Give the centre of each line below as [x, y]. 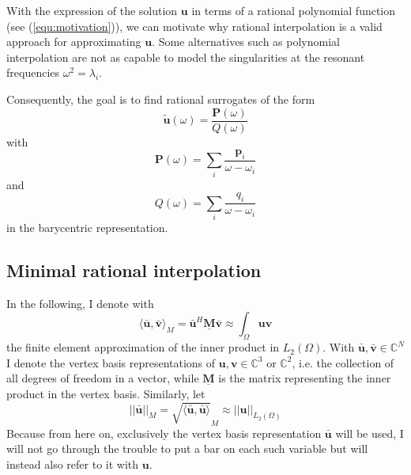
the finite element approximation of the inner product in [143, 347]
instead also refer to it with [73, 464]
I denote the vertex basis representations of [111, 362]
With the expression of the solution [92, 10]
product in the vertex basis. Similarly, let [106, 393]
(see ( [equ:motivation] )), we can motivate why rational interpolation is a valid [194, 26]
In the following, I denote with [80, 303]
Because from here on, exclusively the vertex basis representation [164, 433]
